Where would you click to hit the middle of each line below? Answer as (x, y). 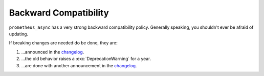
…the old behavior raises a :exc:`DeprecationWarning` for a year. (86, 59)
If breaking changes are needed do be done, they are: (63, 43)
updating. (19, 34)
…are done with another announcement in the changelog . (79, 65)
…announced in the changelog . (53, 52)
